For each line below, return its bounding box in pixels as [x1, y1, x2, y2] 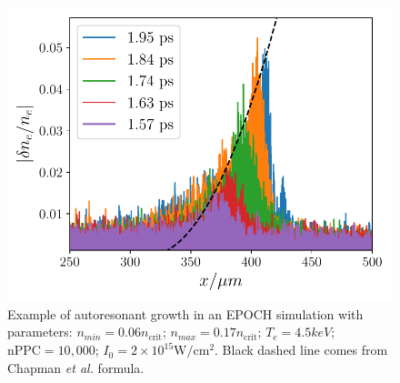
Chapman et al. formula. [7, 358, 145, 377]
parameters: [7, 322, 73, 341]
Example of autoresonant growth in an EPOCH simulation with [7, 304, 364, 323]
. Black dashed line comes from [215, 340, 388, 359]
